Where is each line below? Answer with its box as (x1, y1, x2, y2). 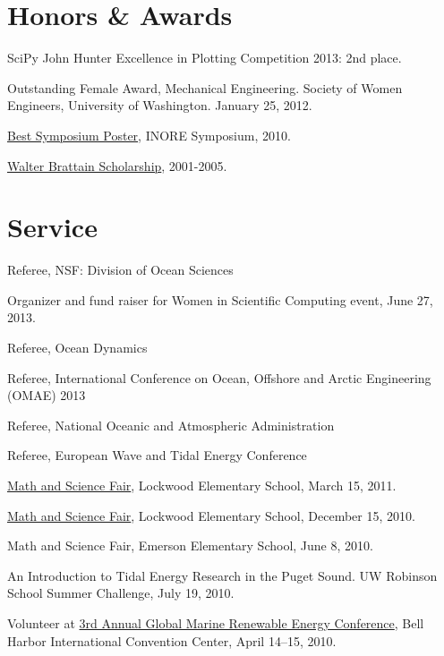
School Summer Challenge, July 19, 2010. (7, 584, 235, 602)
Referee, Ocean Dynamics (7, 338, 148, 356)
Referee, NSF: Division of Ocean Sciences (7, 260, 234, 279)
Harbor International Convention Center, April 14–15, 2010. (7, 631, 337, 650)
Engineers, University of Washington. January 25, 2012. (7, 96, 312, 115)
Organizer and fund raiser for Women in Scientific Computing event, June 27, (7, 290, 433, 309)
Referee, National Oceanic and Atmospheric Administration (7, 415, 335, 434)
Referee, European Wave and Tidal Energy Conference (7, 446, 307, 464)
